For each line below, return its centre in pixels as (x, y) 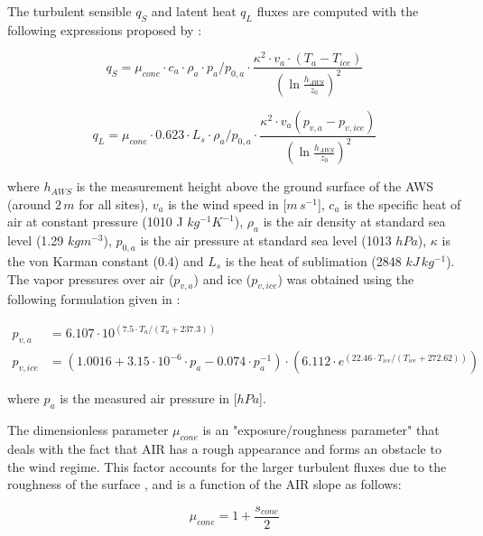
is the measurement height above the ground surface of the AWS (255, 186)
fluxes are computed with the (338, 11)
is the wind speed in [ (228, 203)
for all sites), (114, 203)
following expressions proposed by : (105, 29)
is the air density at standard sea (354, 222)
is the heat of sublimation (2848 (313, 261)
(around (29, 203)
